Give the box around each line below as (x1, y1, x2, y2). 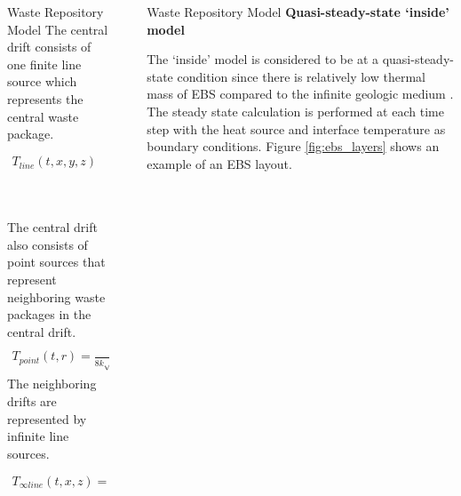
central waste (7, 107, 79, 125)
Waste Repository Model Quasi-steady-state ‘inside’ (147, 3, 449, 20)
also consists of (7, 235, 88, 253)
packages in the (7, 305, 91, 324)
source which (7, 72, 77, 91)
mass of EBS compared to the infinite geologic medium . (147, 84, 454, 103)
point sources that (7, 252, 106, 271)
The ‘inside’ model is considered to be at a (147, 50, 379, 68)
